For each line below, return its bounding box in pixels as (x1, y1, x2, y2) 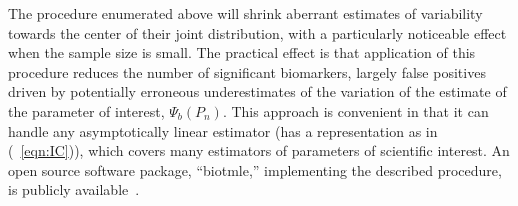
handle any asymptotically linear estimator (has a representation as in (8, 120, 438, 141)
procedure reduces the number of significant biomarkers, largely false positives (8, 61, 486, 82)
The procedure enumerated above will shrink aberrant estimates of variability (8, 3, 483, 23)
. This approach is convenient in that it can (222, 100, 489, 121)
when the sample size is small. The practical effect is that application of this (8, 42, 476, 63)
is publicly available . (8, 179, 140, 200)
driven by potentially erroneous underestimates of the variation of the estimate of (8, 81, 507, 102)
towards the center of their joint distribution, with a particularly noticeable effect (8, 22, 507, 43)
